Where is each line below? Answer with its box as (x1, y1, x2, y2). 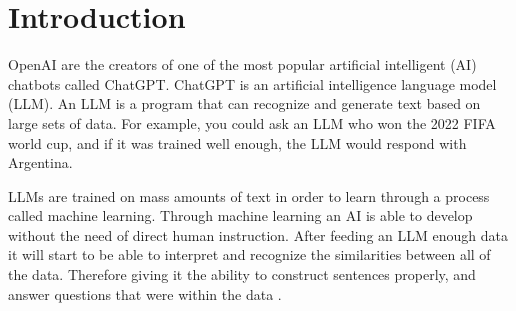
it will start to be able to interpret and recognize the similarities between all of (8, 244, 491, 265)
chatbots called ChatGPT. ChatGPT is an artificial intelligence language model (8, 73, 497, 94)
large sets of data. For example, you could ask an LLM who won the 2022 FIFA (8, 112, 496, 133)
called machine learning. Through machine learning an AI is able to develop (8, 205, 473, 226)
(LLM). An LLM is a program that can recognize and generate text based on (8, 93, 481, 114)
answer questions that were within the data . (8, 283, 282, 304)
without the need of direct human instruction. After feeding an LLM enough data (8, 224, 508, 245)
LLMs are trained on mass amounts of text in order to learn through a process (8, 185, 490, 206)
